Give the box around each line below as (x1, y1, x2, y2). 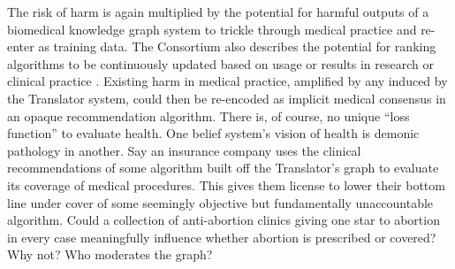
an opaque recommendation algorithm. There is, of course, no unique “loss (7, 106, 410, 125)
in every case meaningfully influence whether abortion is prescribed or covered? (7, 227, 436, 246)
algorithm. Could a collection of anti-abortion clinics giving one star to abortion (7, 211, 440, 229)
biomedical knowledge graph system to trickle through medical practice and (7, 19, 417, 38)
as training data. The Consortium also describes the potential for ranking (38, 37, 436, 56)
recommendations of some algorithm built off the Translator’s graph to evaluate (7, 158, 439, 177)
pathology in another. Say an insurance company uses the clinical (7, 141, 361, 159)
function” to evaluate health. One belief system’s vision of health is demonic (7, 124, 420, 142)
